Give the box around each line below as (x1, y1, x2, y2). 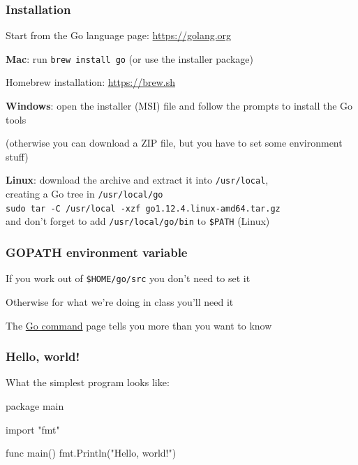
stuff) (6, 149, 29, 163)
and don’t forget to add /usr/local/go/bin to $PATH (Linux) (6, 214, 270, 228)
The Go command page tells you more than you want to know (6, 318, 272, 332)
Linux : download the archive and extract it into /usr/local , (6, 172, 269, 187)
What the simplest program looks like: (6, 375, 170, 390)
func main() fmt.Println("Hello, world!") (6, 445, 177, 460)
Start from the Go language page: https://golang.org (6, 28, 232, 43)
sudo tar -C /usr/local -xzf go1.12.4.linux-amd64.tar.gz (6, 203, 281, 214)
